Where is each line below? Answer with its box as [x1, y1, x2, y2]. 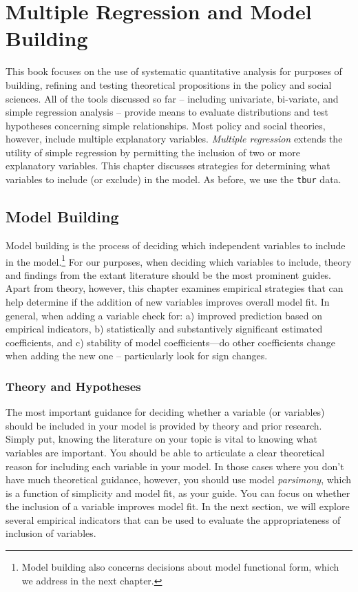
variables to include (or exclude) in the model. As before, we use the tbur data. [6, 172, 341, 187]
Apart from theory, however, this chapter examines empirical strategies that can [6, 281, 344, 295]
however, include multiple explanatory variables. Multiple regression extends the [6, 131, 343, 146]
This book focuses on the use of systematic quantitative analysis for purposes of [6, 64, 342, 78]
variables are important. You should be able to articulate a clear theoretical [6, 445, 325, 459]
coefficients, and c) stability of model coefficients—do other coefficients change [6, 335, 335, 349]
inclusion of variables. [6, 526, 96, 540]
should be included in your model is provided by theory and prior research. [6, 418, 322, 432]
